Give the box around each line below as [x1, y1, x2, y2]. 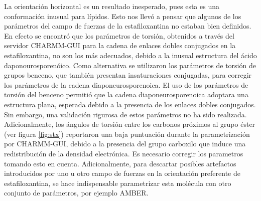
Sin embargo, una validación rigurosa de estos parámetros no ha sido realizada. [4, 109, 247, 119]
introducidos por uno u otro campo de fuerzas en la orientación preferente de [4, 168, 241, 178]
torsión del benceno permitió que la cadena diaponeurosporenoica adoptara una [4, 89, 248, 100]
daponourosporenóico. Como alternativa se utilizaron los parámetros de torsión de [4, 60, 256, 70]
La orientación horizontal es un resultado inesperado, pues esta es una [4, 1, 219, 11]
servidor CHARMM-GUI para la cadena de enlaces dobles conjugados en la [4, 40, 236, 51]
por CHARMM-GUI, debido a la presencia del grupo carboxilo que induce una [4, 138, 246, 149]
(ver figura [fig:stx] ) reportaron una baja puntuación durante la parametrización [4, 128, 250, 139]
